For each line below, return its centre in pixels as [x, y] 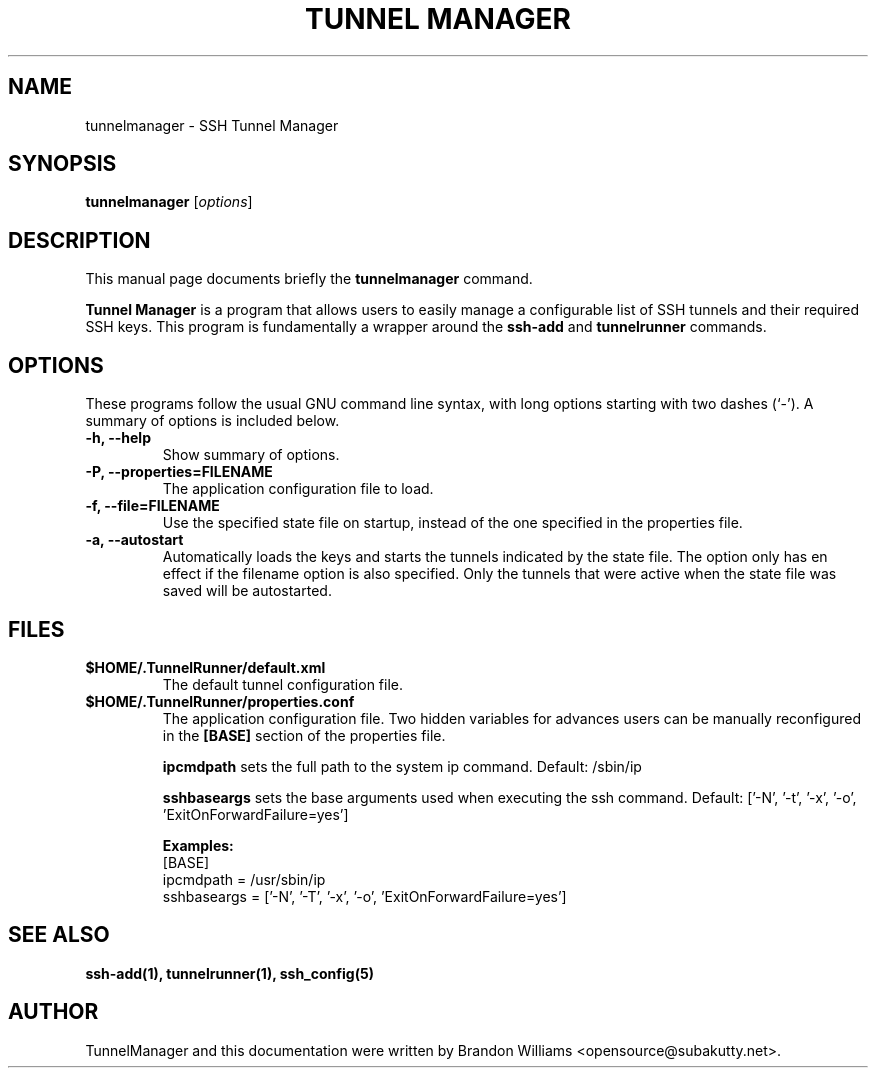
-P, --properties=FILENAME [179, 472]
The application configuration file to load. [298, 489]
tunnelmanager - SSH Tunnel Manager [212, 125]
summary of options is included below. [212, 421]
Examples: [198, 845]
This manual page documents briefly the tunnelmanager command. [309, 279]
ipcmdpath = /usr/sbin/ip [244, 879]
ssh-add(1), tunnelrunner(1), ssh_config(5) [229, 973]
